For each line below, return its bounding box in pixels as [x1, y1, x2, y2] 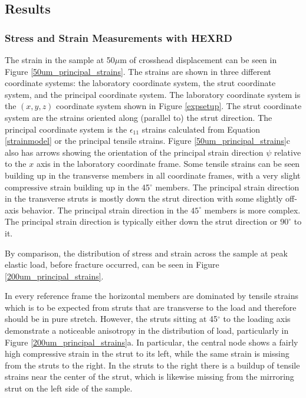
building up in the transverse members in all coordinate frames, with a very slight [5, 169, 301, 181]
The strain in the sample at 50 [5, 54, 115, 65]
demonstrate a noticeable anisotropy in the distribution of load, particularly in [5, 324, 289, 337]
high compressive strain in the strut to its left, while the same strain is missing [5, 347, 289, 360]
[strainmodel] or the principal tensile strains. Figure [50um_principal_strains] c [5, 134, 291, 147]
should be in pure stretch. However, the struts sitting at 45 [5, 313, 218, 325]
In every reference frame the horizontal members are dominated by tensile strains [5, 290, 298, 302]
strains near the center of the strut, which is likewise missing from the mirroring [5, 370, 294, 383]
